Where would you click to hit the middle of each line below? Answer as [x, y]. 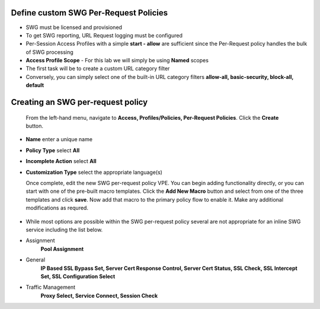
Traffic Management [51, 287]
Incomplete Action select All [61, 161]
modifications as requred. [57, 208]
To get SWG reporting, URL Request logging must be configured [104, 35]
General [36, 260]
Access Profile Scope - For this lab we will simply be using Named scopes [117, 60]
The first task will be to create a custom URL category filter [98, 69]
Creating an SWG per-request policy [79, 102]
